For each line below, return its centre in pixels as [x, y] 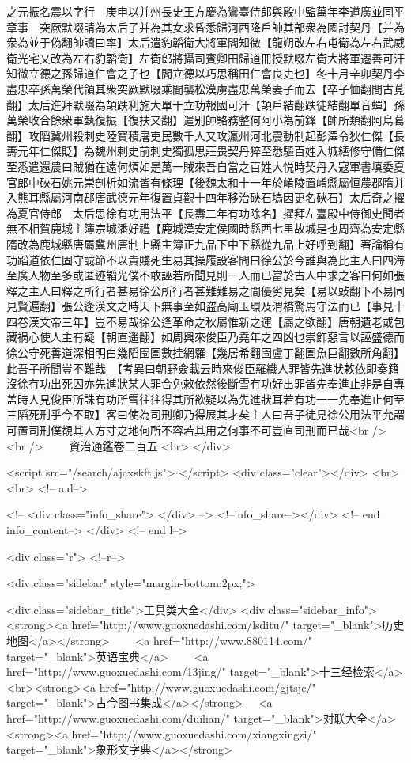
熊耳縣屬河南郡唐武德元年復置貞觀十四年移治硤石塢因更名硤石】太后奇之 [205, 197]
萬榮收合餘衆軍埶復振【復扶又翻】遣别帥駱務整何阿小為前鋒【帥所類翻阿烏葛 [205, 120]
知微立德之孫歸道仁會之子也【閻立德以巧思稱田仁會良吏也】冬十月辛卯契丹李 [205, 73]
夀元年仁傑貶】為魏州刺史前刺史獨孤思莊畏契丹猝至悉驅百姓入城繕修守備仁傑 [205, 151]
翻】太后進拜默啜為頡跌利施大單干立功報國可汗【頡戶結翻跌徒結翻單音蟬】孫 [205, 104]
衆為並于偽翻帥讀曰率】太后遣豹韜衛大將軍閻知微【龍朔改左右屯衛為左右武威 [205, 42]
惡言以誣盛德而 [366, 337]
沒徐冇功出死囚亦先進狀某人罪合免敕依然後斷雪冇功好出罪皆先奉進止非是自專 [205, 383]
